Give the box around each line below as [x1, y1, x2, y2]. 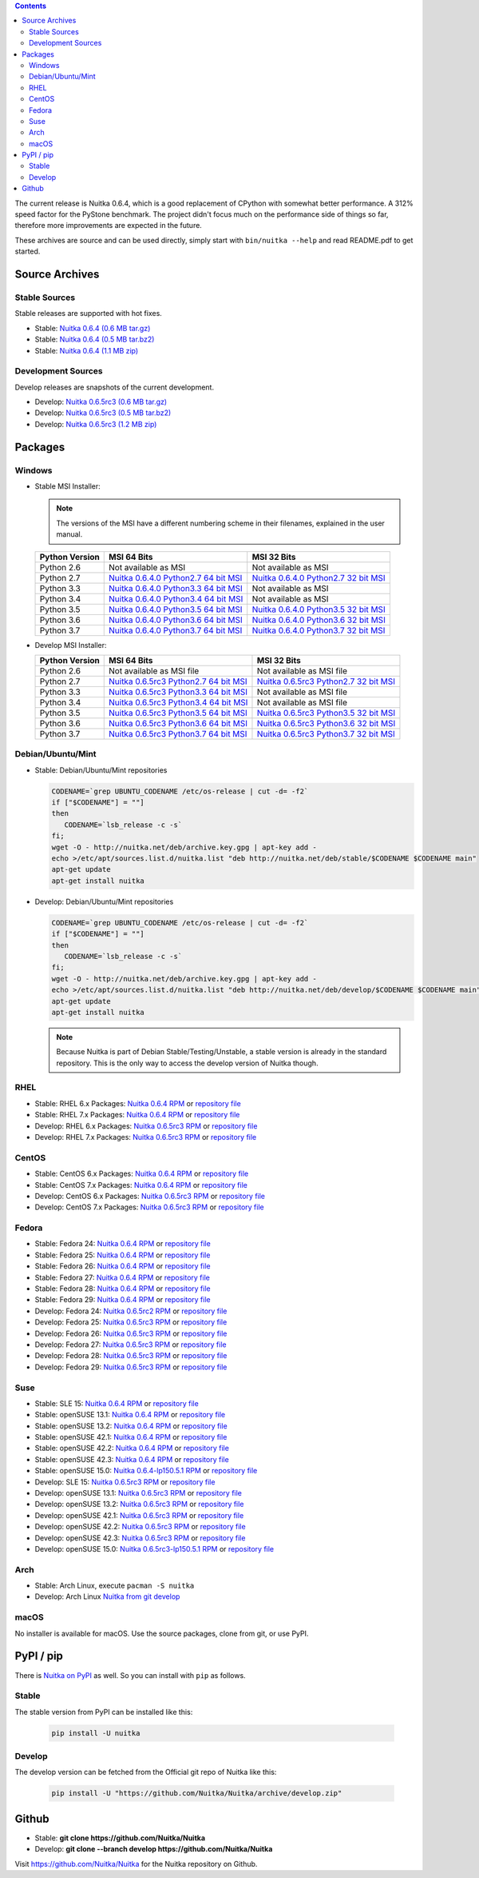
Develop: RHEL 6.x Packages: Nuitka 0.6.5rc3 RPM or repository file [34, 1121, 258, 1131]
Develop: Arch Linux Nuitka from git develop [34, 1592, 180, 1601]
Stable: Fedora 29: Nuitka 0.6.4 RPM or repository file [34, 1295, 211, 1305]
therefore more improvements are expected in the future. [14, 221, 203, 230]
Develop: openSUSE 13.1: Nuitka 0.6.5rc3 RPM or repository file [34, 1488, 243, 1497]
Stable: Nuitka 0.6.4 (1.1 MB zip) [34, 346, 139, 355]
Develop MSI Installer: [34, 640, 107, 649]
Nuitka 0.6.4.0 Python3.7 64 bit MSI [108, 625, 243, 636]
